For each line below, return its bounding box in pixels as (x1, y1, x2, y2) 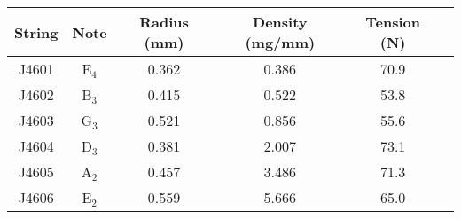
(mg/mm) (245, 32, 316, 52)
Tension (365, 12, 420, 32)
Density (253, 12, 308, 32)
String (14, 21, 59, 43)
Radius (139, 12, 189, 32)
